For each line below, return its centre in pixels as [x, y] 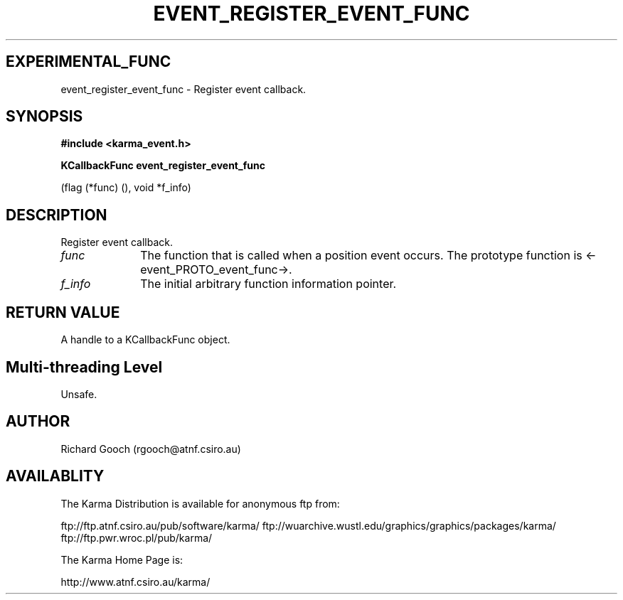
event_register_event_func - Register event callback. [183, 89]
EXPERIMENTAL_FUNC [89, 62]
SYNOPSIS [44, 117]
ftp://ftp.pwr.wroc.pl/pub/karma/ [137, 537]
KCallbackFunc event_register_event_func [163, 166]
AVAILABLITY [55, 476]
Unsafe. [79, 394]
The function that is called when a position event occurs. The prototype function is [361, 256]
